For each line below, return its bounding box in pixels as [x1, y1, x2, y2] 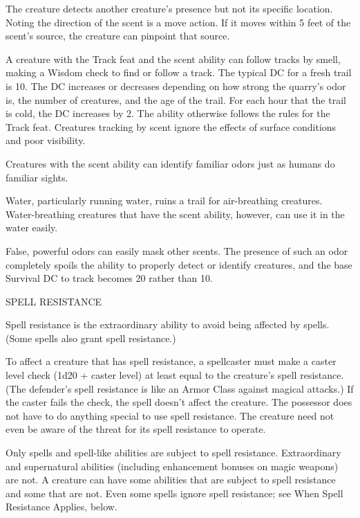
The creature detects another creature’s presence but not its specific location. [6, 1, 333, 15]
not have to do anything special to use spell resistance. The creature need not [6, 408, 334, 422]
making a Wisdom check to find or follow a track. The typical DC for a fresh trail [6, 65, 352, 80]
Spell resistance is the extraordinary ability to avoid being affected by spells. [6, 317, 330, 332]
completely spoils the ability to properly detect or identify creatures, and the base [6, 257, 352, 271]
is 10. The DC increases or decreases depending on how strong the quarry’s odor [6, 78, 346, 93]
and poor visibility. [6, 133, 86, 148]
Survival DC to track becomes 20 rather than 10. [6, 271, 213, 285]
